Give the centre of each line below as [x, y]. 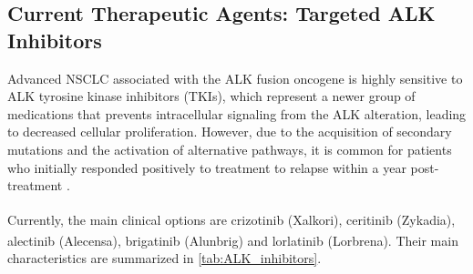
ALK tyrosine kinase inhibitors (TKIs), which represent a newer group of [211, 96]
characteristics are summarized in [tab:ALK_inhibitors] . [165, 258]
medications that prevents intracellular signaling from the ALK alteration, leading [237, 113]
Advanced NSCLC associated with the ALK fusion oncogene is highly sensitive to [235, 78]
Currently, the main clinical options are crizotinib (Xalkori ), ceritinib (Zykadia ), [231, 219]
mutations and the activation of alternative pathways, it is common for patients [230, 149]
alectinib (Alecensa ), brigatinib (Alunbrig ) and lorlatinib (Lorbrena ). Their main [233, 240]
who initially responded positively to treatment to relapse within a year [207, 167]
